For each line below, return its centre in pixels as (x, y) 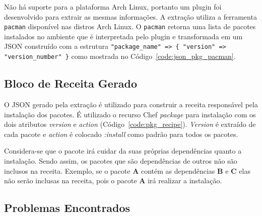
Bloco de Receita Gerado (71, 83)
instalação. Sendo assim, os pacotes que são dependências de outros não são (121, 160)
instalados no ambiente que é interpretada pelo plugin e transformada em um (123, 36)
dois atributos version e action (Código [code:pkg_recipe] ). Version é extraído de (130, 124)
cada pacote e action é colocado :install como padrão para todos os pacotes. (121, 134)
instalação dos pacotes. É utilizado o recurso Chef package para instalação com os (130, 114)
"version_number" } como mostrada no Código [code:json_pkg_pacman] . (120, 56)
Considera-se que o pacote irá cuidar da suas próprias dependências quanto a (123, 151)
